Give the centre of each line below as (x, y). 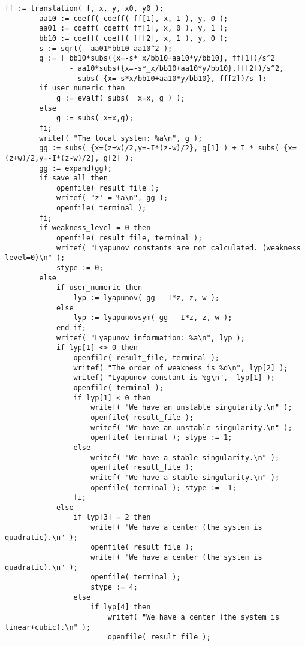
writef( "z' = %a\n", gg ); (112, 198)
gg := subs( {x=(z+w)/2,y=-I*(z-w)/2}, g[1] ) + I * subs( (159, 148)
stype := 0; (80, 268)
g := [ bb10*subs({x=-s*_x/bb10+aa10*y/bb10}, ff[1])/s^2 (157, 58)
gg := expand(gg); (76, 168)
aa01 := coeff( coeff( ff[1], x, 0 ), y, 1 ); (134, 28)
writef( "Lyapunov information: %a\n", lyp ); (150, 338)
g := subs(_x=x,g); (95, 118)
